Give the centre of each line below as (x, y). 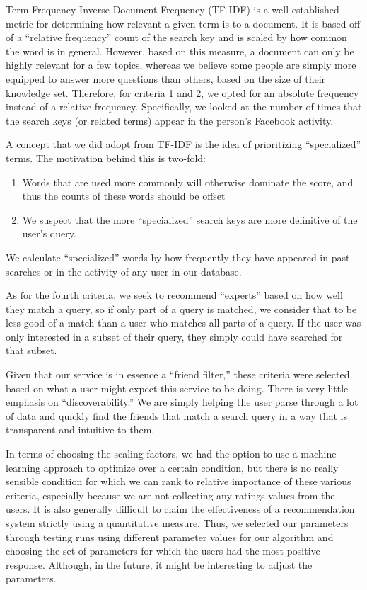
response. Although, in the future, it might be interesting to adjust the (159, 564)
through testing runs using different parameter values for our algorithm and (170, 537)
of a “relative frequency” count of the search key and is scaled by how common (176, 37)
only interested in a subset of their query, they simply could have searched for (174, 336)
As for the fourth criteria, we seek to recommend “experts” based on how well (174, 295)
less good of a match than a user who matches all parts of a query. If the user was (183, 323)
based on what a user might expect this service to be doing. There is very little (177, 388)
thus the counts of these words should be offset (124, 196)
